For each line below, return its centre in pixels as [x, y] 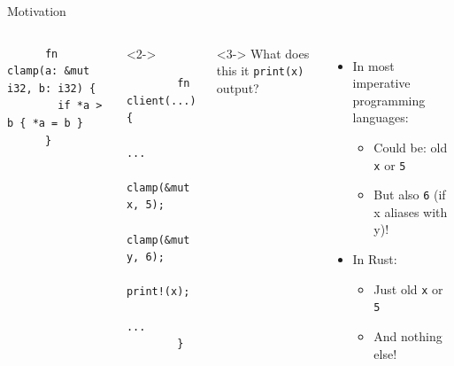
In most [373, 65]
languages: [381, 117]
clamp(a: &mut [49, 71]
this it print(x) [260, 70]
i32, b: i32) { [52, 88]
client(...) [161, 101]
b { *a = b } [45, 123]
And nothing [408, 335]
